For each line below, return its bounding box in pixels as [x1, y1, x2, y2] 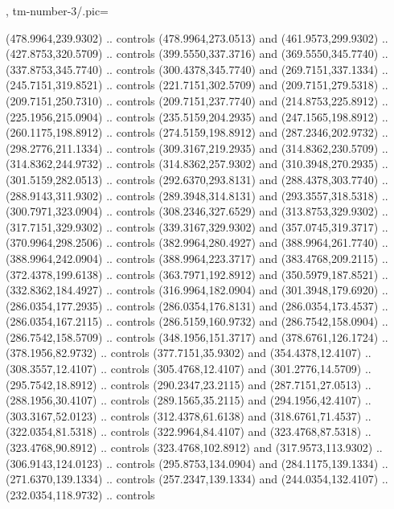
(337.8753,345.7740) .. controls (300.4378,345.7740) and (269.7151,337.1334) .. [6, 60, 388, 77]
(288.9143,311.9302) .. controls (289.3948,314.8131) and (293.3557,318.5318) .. [6, 187, 388, 203]
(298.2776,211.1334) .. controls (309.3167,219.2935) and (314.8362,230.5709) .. [6, 139, 388, 156]
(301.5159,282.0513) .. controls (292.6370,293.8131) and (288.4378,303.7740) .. [6, 170, 388, 187]
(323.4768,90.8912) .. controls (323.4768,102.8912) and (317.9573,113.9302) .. [6, 439, 383, 456]
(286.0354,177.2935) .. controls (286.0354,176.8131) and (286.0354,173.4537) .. [6, 297, 388, 314]
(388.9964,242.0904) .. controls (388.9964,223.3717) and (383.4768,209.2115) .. [6, 249, 388, 266]
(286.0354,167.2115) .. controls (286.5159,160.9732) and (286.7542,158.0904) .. [6, 313, 388, 330]
